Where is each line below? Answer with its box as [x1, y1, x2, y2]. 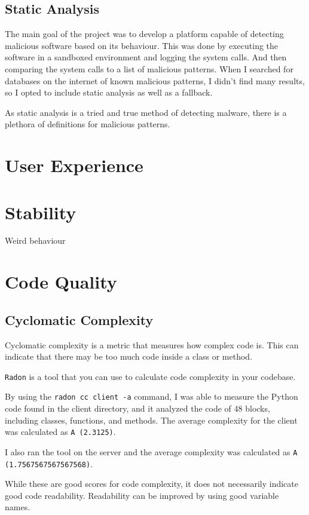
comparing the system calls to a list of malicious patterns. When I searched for [5, 62, 293, 75]
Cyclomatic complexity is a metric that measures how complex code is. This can [5, 338, 299, 351]
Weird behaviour [5, 234, 66, 247]
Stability [5, 200, 77, 224]
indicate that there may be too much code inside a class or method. [5, 350, 253, 363]
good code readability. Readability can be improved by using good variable [5, 489, 279, 501]
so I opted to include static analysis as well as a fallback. [5, 86, 213, 99]
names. [5, 501, 30, 513]
